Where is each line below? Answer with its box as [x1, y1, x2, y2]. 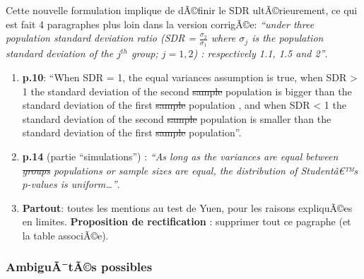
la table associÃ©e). [22, 227, 109, 242]
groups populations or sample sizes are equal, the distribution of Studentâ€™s [22, 162, 358, 177]
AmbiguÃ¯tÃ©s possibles [6, 258, 153, 275]
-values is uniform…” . [27, 177, 120, 191]
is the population [252, 30, 324, 45]
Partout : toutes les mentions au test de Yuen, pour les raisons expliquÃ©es [22, 200, 353, 215]
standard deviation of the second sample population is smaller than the [22, 111, 331, 126]
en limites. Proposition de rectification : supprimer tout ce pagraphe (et [22, 214, 351, 229]
